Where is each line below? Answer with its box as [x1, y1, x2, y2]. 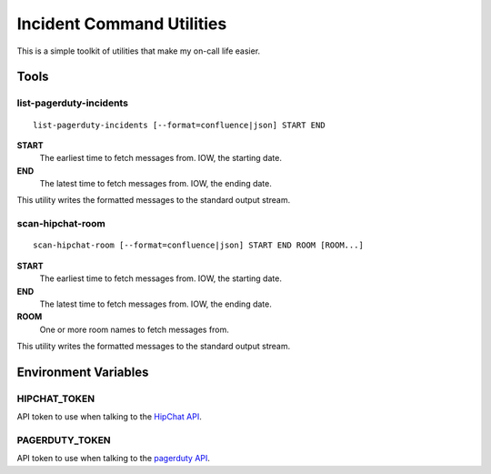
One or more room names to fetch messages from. [39, 324, 229, 335]
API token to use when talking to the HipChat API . [16, 411, 202, 422]
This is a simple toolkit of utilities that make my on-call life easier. [16, 45, 261, 56]
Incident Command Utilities [16, 14, 227, 34]
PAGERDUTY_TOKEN [16, 434, 111, 447]
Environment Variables [16, 364, 149, 379]
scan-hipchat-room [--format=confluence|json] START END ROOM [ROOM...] [33, 240, 364, 250]
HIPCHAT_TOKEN [16, 392, 95, 405]
